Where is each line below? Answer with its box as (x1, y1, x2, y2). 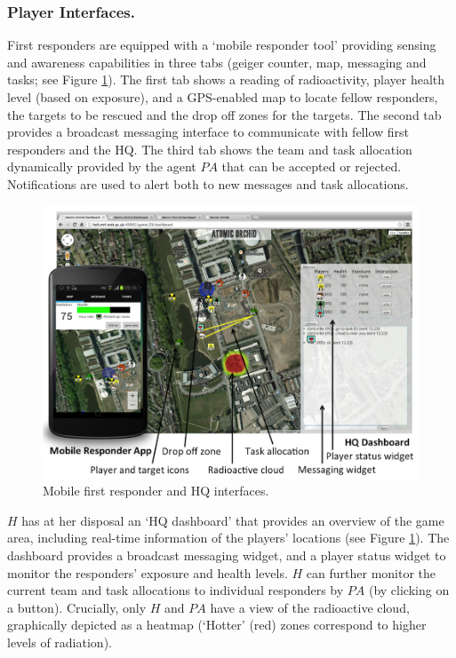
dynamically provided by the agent (7, 157, 196, 176)
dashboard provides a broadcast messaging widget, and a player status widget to (7, 545, 446, 564)
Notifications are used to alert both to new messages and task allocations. (7, 174, 409, 193)
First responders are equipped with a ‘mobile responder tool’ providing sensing (7, 36, 436, 54)
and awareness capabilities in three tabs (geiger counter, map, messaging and (7, 52, 427, 71)
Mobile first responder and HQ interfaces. (43, 481, 269, 500)
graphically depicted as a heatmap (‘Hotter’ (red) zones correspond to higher (7, 615, 427, 634)
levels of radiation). (7, 632, 112, 651)
